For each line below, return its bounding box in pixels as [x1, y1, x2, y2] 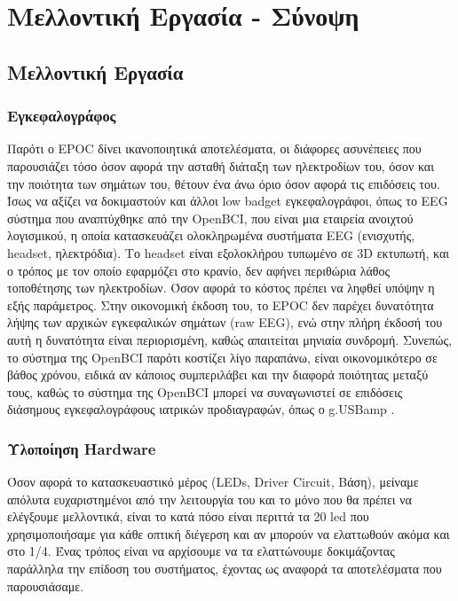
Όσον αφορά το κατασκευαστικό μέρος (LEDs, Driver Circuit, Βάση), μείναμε [7, 472, 419, 491]
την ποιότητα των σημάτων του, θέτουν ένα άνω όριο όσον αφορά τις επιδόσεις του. [7, 174, 440, 192]
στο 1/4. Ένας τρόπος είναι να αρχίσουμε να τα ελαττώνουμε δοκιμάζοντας [7, 542, 395, 560]
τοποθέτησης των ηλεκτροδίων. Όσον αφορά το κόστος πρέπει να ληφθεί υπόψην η [7, 278, 435, 297]
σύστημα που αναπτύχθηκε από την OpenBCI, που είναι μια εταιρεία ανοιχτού [7, 208, 414, 227]
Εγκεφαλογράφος [7, 105, 116, 127]
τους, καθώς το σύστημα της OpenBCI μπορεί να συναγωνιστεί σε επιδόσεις [7, 382, 403, 401]
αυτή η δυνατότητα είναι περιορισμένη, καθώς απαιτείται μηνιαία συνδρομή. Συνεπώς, [7, 330, 452, 348]
